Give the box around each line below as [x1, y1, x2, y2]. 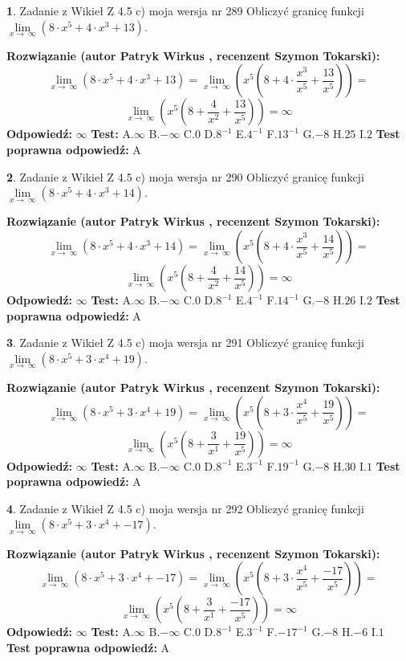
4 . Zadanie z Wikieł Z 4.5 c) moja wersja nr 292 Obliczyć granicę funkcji [6, 500, 364, 516]
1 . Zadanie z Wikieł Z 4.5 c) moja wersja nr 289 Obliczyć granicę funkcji [6, 2, 364, 18]
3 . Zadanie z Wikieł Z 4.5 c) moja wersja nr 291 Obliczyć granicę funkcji [6, 334, 364, 351]
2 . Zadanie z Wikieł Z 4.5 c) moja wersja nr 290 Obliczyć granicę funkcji [6, 168, 364, 185]
